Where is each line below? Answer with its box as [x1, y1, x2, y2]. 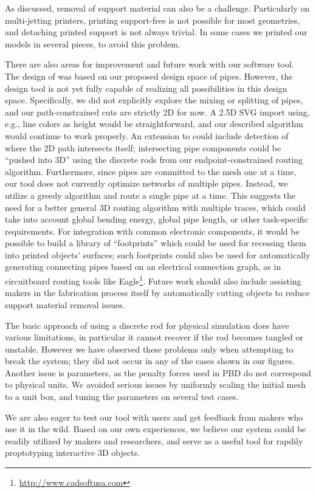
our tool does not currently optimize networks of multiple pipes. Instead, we [5, 177, 288, 190]
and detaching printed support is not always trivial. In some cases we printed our [5, 26, 307, 38]
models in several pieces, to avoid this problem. [5, 37, 180, 50]
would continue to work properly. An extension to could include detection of [5, 129, 289, 142]
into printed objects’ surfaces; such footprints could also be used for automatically [5, 248, 311, 261]
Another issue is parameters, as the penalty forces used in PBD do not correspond [5, 366, 311, 379]
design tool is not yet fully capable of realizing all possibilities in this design [5, 81, 287, 94]
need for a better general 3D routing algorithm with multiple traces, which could [5, 201, 306, 213]
